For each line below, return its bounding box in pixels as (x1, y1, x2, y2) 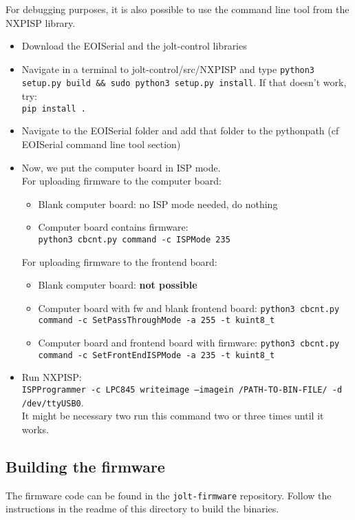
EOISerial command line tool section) (21, 136, 181, 151)
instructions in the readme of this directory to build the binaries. (6, 501, 279, 516)
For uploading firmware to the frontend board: (21, 254, 217, 269)
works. (21, 422, 49, 436)
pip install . (21, 103, 86, 114)
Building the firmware (6, 455, 165, 477)
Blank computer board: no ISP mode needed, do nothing (38, 196, 278, 211)
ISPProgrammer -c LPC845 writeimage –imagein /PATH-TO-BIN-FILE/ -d (21, 384, 343, 395)
